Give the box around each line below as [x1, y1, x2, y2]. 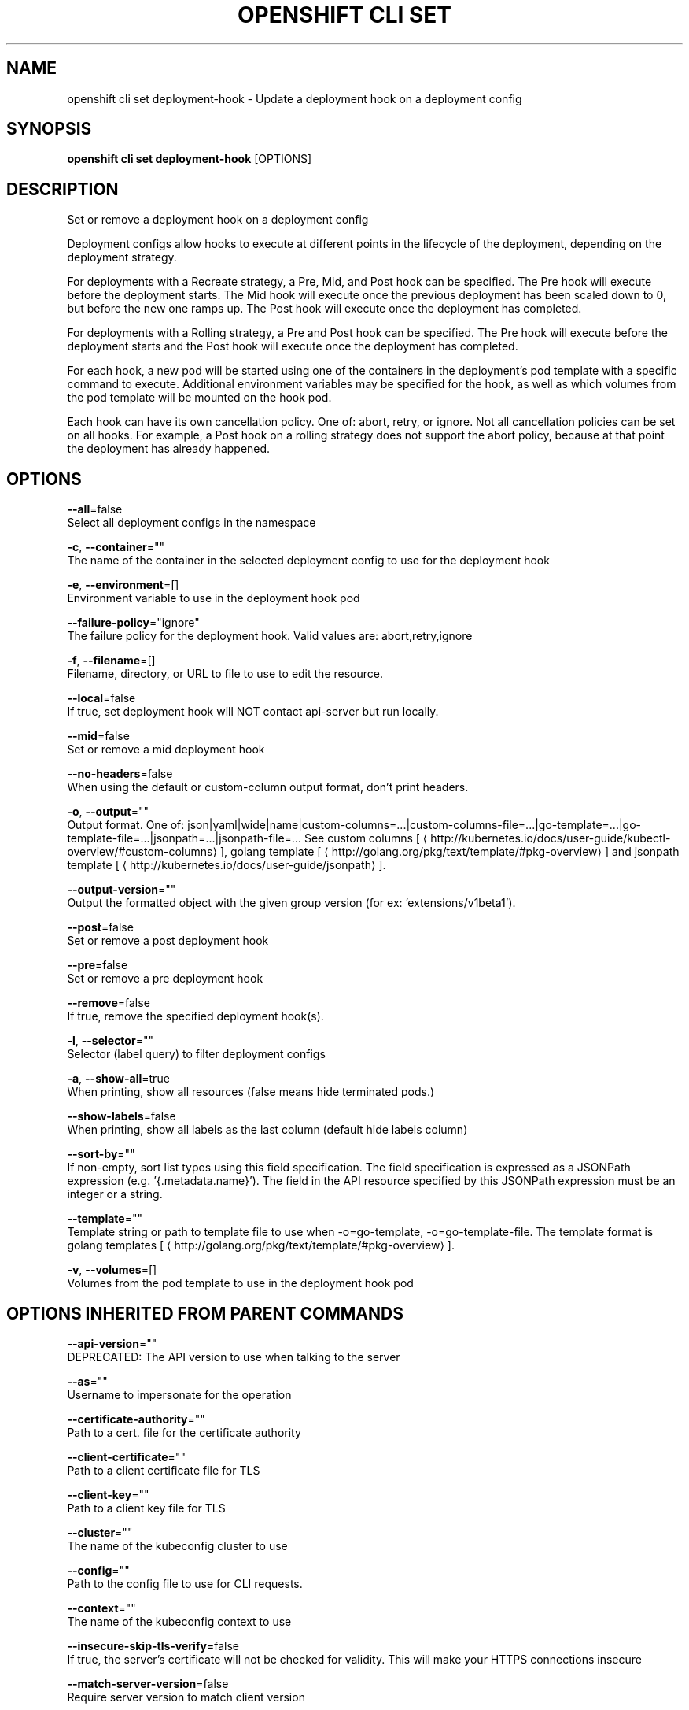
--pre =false [67, 958, 128, 972]
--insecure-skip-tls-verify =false [67, 1638, 239, 1653]
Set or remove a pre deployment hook [67, 972, 263, 986]
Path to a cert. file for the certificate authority [67, 1425, 301, 1439]
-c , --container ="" [67, 540, 164, 554]
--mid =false [67, 729, 130, 743]
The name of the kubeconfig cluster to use [67, 1538, 288, 1553]
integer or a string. [67, 1187, 163, 1201]
